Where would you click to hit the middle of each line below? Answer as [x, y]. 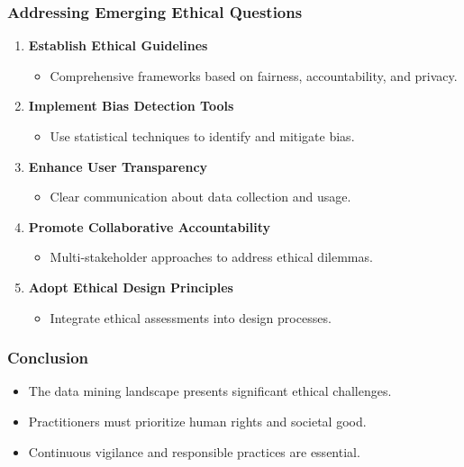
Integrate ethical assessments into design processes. [191, 317]
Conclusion [48, 358]
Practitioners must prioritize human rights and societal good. [197, 421]
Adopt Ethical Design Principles [131, 287]
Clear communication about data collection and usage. [200, 197]
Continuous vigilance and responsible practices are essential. [194, 451]
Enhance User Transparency [118, 166]
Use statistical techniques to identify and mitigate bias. [202, 136]
